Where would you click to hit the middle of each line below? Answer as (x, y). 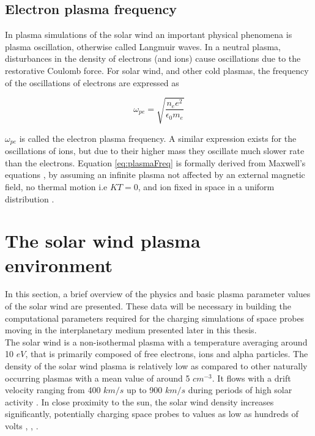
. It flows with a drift (251, 378)
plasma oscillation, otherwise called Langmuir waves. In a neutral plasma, (143, 46)
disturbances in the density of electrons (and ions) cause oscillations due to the (153, 58)
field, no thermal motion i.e (56, 186)
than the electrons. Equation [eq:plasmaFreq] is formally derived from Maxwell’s (155, 162)
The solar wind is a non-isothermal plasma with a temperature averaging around (156, 342)
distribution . (30, 198)
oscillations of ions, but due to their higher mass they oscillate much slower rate (155, 151)
